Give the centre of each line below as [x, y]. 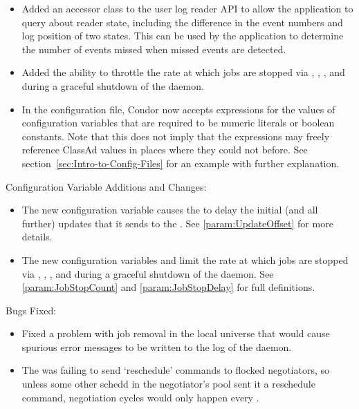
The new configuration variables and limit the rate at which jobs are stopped [185, 259]
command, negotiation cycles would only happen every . [140, 397]
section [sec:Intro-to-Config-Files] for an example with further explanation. [181, 163]
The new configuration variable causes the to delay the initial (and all [170, 210]
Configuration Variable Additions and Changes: [106, 186]
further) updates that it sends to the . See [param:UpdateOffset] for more [177, 223]
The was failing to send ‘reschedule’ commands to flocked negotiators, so [176, 370]
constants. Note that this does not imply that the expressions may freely [176, 136]
